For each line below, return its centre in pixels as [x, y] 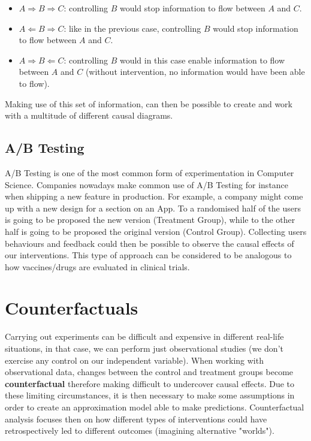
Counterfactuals [72, 308]
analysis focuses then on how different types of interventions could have [136, 419]
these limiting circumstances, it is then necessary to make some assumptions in [150, 395]
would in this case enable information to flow [202, 60]
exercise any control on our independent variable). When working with [134, 360]
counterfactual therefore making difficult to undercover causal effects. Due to [150, 383]
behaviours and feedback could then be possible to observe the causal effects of [150, 243]
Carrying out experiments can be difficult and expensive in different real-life [144, 336]
